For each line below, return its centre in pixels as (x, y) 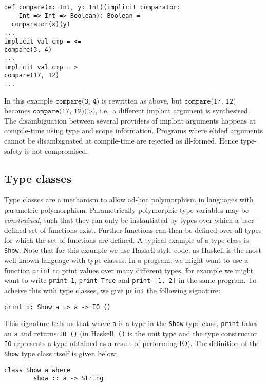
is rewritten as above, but (142, 100)
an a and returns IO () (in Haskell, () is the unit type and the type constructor (131, 333)
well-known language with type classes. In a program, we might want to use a (126, 260)
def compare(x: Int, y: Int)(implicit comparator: (92, 7)
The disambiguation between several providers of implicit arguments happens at (130, 120)
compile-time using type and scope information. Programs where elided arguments (133, 130)
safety (13, 150)
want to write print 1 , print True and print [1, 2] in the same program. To (130, 280)
